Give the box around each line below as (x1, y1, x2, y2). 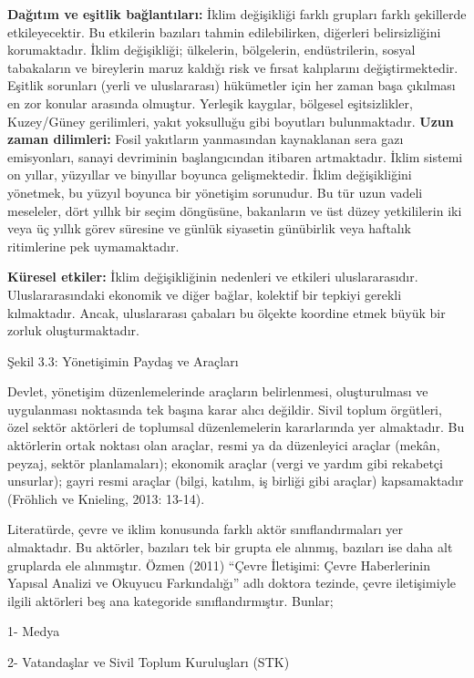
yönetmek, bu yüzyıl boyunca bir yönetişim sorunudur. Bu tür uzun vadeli (7, 182, 423, 201)
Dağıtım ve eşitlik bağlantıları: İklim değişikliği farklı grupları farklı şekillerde (7, 5, 467, 23)
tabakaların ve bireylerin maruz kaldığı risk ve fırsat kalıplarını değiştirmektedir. (7, 57, 459, 77)
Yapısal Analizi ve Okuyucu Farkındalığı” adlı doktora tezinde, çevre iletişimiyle (7, 573, 457, 592)
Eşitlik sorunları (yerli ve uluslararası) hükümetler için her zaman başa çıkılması (7, 76, 456, 95)
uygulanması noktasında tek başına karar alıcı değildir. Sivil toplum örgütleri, (7, 399, 442, 418)
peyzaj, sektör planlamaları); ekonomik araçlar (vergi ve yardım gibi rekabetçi (7, 453, 443, 472)
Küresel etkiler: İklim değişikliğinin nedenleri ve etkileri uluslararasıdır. (7, 267, 418, 286)
